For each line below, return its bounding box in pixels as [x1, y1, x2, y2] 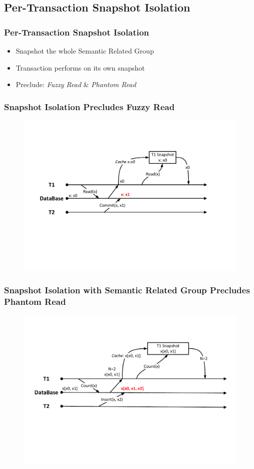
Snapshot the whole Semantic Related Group [16, 46, 154, 56]
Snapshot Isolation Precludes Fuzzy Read [4, 100, 175, 113]
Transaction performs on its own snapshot [16, 62, 145, 73]
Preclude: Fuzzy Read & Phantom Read [16, 79, 136, 90]
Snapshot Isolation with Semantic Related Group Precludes [4, 283, 250, 296]
